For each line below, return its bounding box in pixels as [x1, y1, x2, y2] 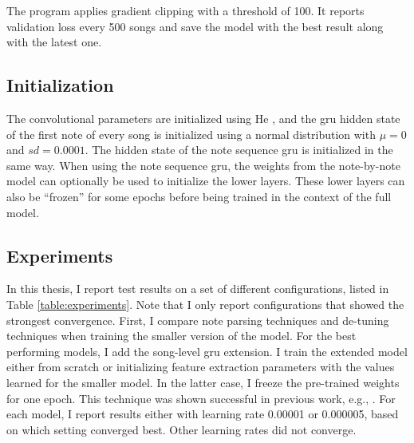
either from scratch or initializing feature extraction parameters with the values [6, 358, 395, 375]
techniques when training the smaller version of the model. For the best [6, 327, 357, 344]
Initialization [6, 73, 114, 97]
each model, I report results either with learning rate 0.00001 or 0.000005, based [6, 405, 399, 422]
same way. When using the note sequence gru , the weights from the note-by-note [6, 156, 400, 173]
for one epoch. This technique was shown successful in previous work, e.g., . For [6, 390, 396, 406]
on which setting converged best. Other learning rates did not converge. [6, 421, 357, 437]
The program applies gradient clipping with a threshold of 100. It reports [6, 2, 365, 18]
